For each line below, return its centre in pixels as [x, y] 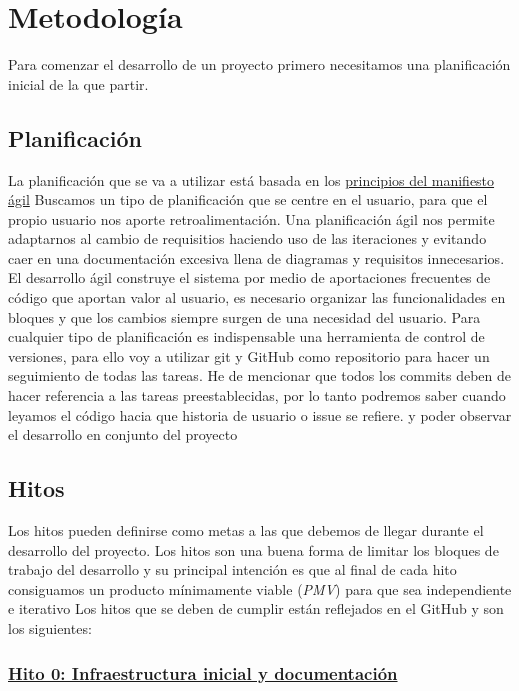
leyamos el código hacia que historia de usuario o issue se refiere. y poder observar [260, 414]
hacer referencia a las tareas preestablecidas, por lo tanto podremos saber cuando [257, 395]
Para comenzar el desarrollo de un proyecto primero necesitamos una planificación [259, 64]
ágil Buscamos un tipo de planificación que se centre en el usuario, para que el [248, 199]
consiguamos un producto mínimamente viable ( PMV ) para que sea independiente [260, 588]
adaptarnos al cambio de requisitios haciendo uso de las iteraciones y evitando [247, 238]
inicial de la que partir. [78, 83]
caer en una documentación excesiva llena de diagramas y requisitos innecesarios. [256, 257]
